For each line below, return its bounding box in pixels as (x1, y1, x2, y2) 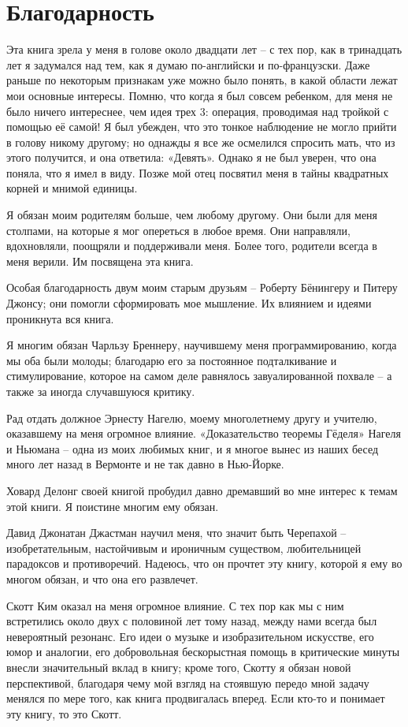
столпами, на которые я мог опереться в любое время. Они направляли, (6, 222, 351, 238)
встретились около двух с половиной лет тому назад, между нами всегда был (6, 613, 377, 629)
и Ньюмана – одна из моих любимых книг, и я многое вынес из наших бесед (6, 440, 379, 457)
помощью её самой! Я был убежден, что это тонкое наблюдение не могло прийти (6, 118, 397, 135)
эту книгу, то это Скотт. (6, 705, 122, 721)
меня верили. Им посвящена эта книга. (6, 252, 194, 269)
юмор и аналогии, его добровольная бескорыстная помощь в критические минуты (6, 643, 400, 660)
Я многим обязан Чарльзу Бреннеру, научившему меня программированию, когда (6, 337, 397, 353)
